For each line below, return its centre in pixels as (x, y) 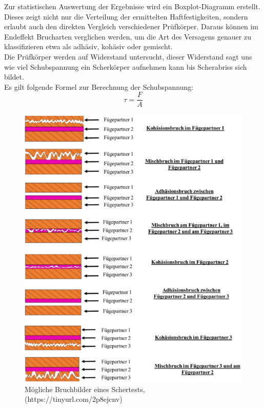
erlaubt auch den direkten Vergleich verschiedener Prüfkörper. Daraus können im (131, 26)
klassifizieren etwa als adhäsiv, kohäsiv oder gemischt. (88, 46)
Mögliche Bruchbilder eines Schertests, (85, 389)
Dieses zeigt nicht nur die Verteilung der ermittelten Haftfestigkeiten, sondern (126, 16)
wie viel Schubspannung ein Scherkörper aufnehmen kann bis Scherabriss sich (126, 66)
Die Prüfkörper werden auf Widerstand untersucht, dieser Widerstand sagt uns (128, 56)
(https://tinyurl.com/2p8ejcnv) (74, 399)
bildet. (14, 77)
